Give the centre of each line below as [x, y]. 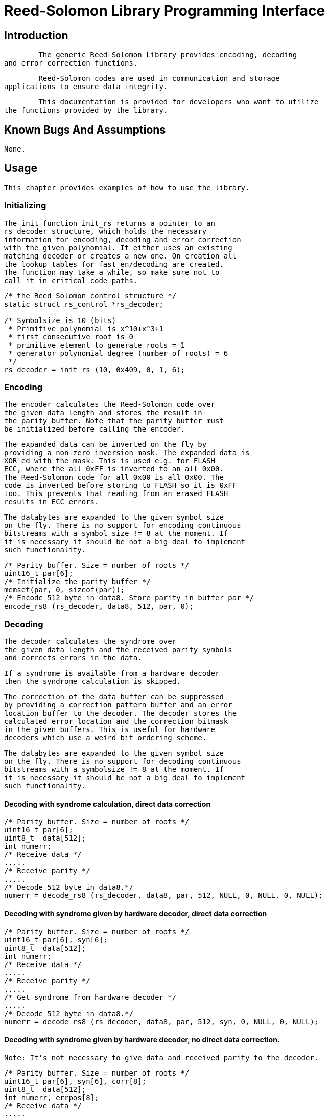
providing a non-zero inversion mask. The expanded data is [127, 453]
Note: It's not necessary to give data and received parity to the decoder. [161, 1057]
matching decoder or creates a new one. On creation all [121, 256]
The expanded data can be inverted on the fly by [105, 445]
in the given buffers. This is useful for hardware [110, 730]
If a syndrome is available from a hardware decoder [112, 673]
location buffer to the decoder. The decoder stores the [121, 713]
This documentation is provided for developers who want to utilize [179, 102]
